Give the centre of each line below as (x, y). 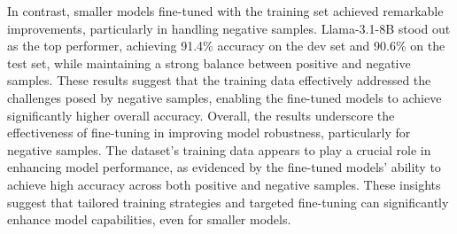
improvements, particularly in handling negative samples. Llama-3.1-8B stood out (229, 28)
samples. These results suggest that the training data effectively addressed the (219, 80)
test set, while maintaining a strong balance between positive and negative (209, 62)
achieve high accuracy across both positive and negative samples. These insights (224, 184)
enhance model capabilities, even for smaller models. (149, 219)
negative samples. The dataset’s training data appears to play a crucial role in (219, 149)
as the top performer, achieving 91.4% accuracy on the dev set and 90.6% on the (226, 46)
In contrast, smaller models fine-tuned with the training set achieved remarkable (225, 11)
